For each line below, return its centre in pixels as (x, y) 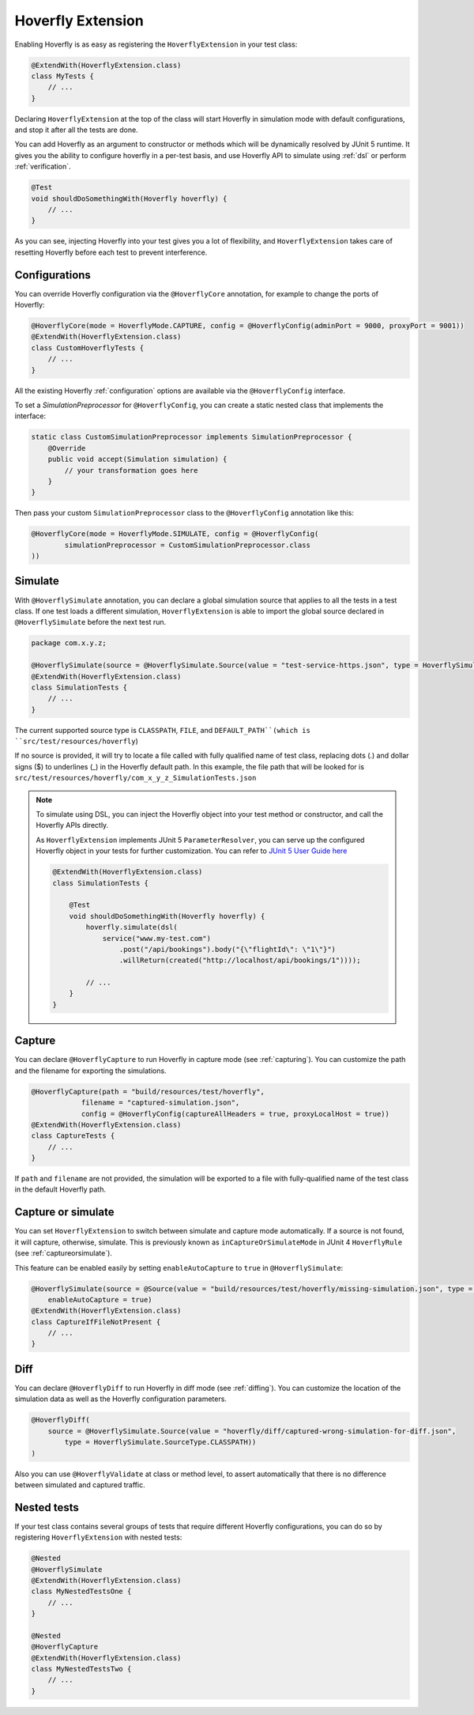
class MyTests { (63, 76)
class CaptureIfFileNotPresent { (96, 1322)
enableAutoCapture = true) (100, 1299)
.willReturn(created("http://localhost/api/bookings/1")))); (240, 960)
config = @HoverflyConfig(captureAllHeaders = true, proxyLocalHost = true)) (235, 1114)
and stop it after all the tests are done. (76, 130)
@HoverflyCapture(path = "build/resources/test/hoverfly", (148, 1092)
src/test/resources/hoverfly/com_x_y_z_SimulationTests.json (135, 778)
